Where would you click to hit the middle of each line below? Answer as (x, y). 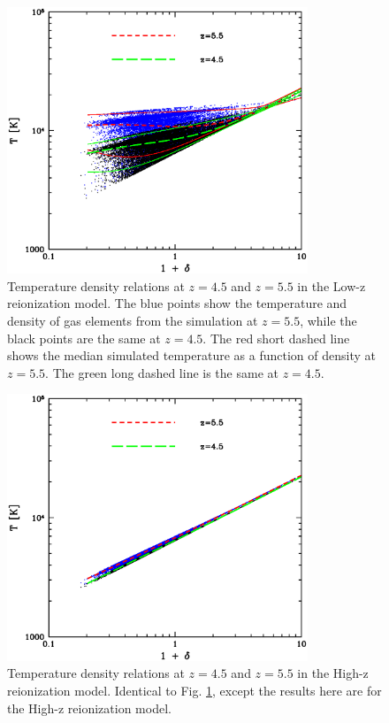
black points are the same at (84, 338)
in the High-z (333, 673)
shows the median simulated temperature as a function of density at (191, 355)
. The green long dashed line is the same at (162, 372)
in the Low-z (332, 285)
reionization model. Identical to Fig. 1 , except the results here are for (194, 690)
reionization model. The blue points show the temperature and (177, 303)
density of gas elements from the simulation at (133, 321)
